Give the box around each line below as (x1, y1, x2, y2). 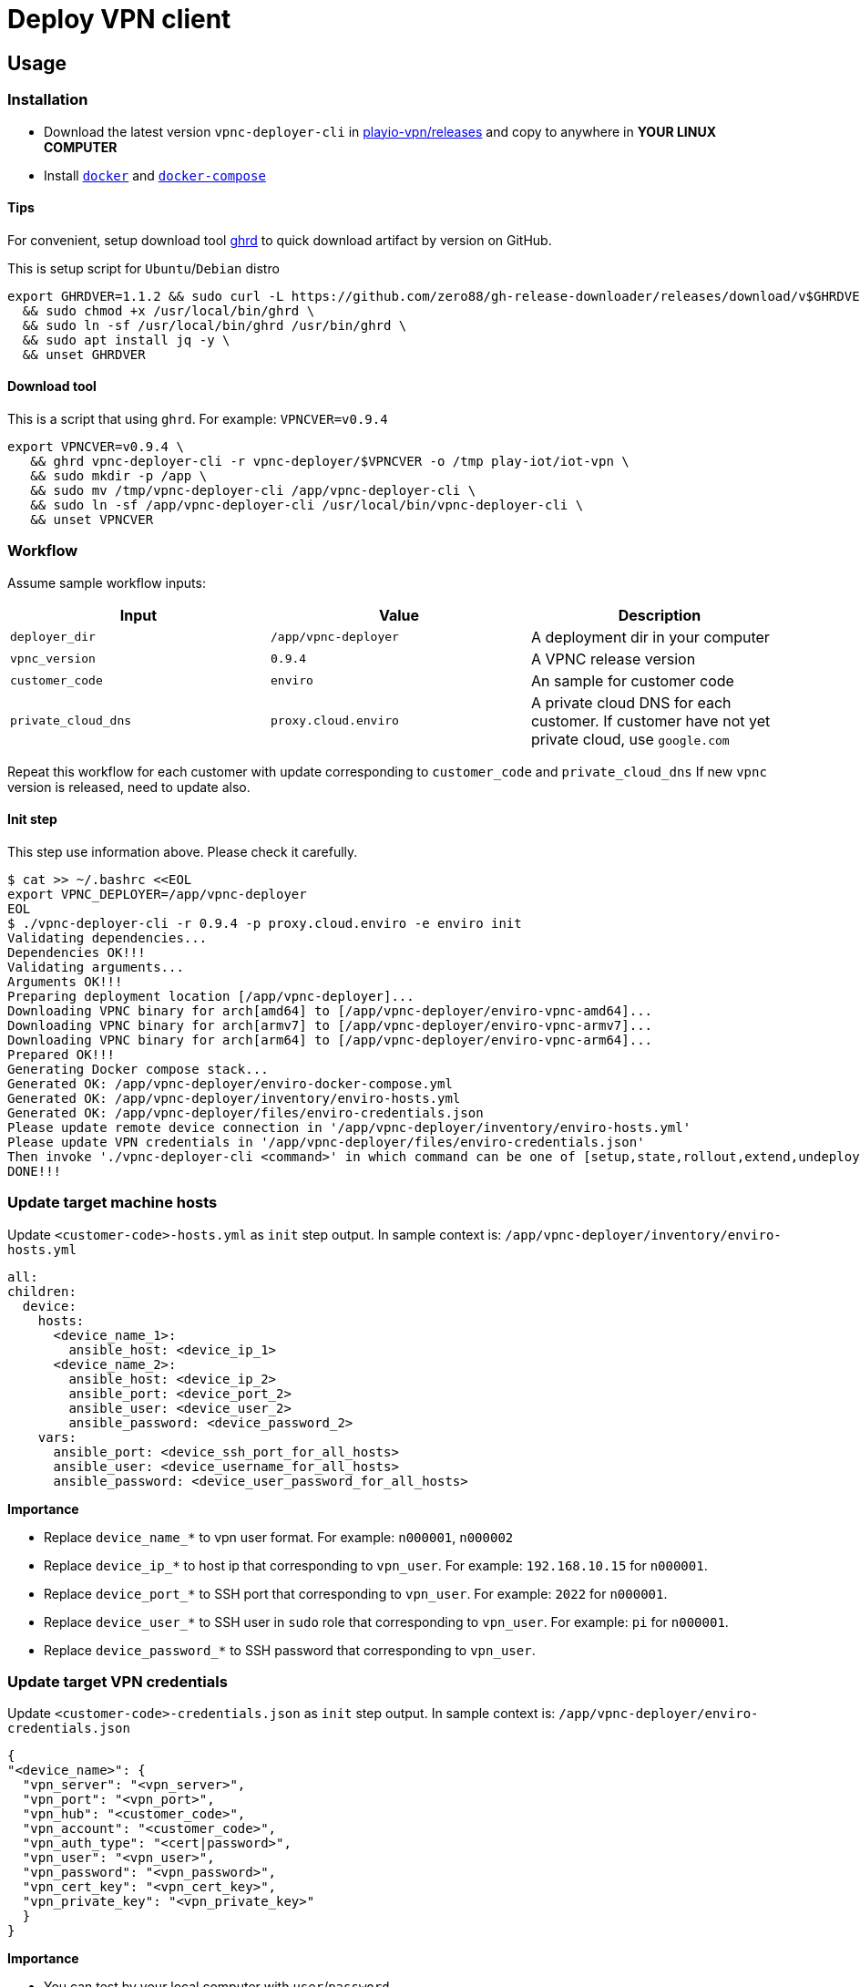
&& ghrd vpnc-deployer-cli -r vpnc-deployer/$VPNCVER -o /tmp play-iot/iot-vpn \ (30, 453, 630, 468)
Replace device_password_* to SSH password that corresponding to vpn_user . (44, 1642, 536, 1658)
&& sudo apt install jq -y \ (22, 332, 230, 347)
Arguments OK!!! (7, 973, 123, 989)
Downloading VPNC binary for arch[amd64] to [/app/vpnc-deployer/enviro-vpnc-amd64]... (7, 1003, 653, 1018)
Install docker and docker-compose (44, 167, 266, 183)
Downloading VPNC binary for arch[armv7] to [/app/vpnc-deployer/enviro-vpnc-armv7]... (7, 1017, 653, 1033)
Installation (7, 90, 88, 109)
